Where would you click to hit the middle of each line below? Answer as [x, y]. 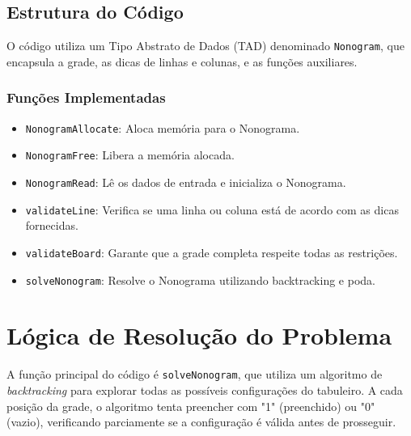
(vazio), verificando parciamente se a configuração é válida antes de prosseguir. [201, 422]
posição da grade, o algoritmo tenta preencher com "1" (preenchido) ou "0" [191, 406]
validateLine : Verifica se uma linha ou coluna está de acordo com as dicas [212, 209]
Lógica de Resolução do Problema [199, 335]
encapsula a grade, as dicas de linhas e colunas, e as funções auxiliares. [182, 61]
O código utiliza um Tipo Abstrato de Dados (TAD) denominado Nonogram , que [205, 46]
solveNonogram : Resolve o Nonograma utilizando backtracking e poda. [200, 279]
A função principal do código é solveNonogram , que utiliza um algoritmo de [195, 374]
